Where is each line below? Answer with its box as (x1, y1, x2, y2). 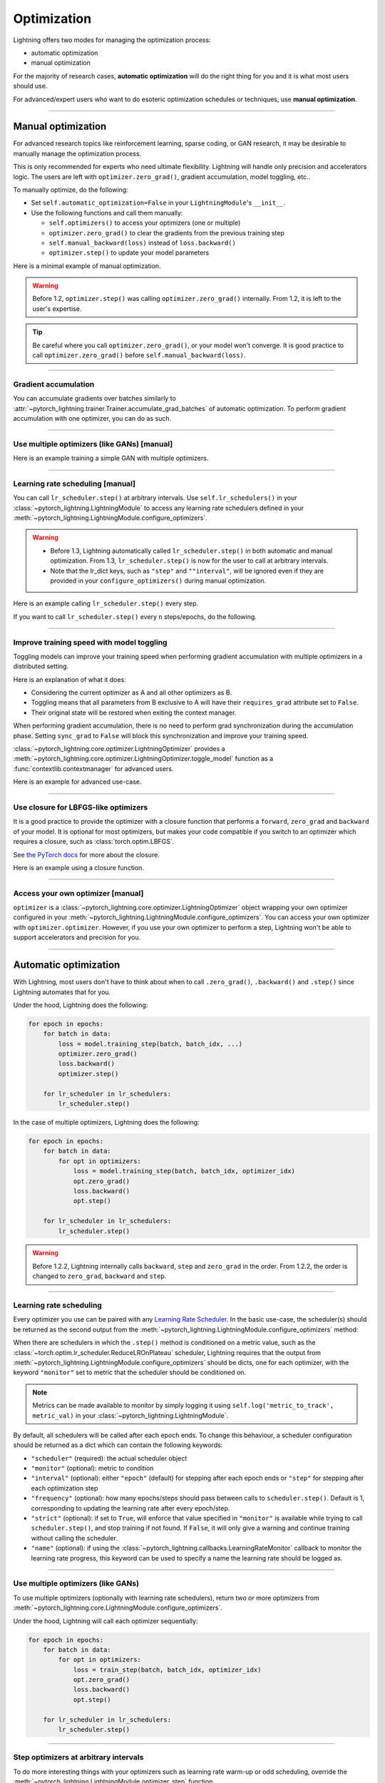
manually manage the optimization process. (13, 149, 142, 158)
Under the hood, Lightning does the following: (13, 1001, 148, 1009)
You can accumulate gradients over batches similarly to (13, 394, 176, 403)
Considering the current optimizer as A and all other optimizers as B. (31, 688, 232, 697)
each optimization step (31, 1483, 98, 1492)
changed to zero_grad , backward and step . (32, 1272, 167, 1280)
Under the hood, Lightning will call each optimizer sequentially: (13, 1616, 198, 1625)
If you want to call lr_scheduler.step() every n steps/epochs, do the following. (13, 612, 257, 620)
